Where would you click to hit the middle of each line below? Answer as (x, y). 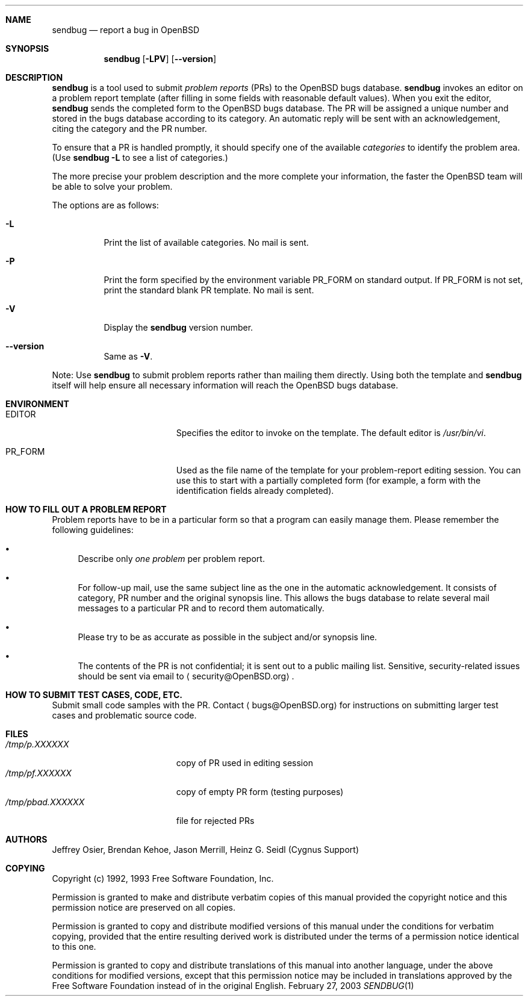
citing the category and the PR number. (129, 129)
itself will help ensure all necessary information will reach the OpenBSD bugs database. (225, 385)
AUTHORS (26, 839)
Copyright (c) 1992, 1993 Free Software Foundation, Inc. (163, 878)
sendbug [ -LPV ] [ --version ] (160, 59)
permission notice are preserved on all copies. (144, 907)
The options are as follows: (105, 205)
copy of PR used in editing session (244, 763)
